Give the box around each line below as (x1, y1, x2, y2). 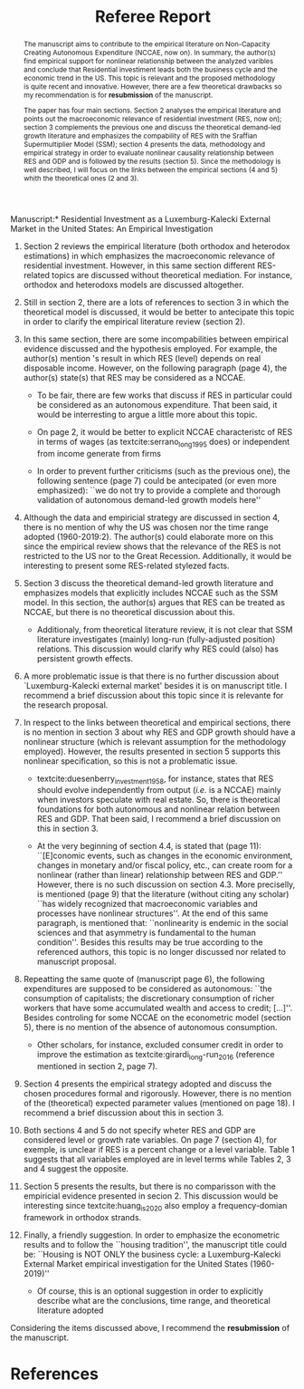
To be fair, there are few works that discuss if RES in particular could (36, 390, 292, 400)
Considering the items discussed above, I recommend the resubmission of (10, 1323, 290, 1334)
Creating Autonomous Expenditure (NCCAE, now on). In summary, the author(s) (23, 47, 277, 57)
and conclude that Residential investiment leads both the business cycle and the (23, 64, 279, 74)
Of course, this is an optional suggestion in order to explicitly (36, 1286, 263, 1297)
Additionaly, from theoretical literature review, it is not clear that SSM (36, 623, 293, 635)
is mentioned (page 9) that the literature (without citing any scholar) (36, 889, 290, 900)
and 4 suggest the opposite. (23, 1163, 129, 1174)
